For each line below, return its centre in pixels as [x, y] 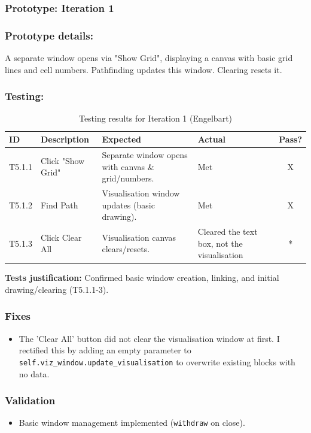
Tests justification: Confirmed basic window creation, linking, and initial [142, 278]
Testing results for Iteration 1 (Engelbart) [155, 118]
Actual [212, 139]
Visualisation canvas [139, 237]
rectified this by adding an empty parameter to [105, 350]
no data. [34, 373]
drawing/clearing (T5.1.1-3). [57, 289]
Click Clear [61, 237]
